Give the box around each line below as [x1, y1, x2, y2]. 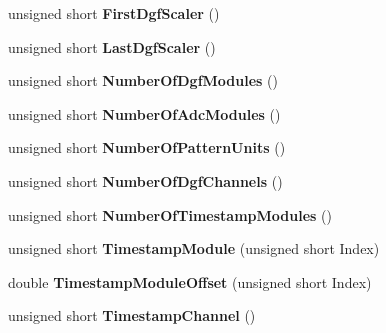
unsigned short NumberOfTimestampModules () [8, 204, 332, 225]
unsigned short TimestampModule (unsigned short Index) [8, 238, 380, 259]
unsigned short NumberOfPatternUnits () [8, 137, 286, 158]
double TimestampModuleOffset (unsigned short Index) [8, 271, 372, 292]
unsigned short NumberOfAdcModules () [8, 103, 281, 124]
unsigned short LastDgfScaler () [8, 36, 216, 57]
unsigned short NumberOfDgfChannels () [8, 170, 283, 191]
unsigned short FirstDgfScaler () [8, 3, 220, 23]
